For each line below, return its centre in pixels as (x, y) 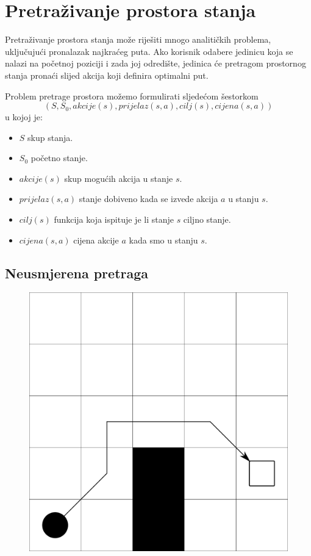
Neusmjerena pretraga (77, 273)
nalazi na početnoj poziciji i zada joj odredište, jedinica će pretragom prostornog (155, 63)
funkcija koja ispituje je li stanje (114, 219)
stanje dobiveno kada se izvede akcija (148, 199)
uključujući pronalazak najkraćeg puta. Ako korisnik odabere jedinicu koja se (149, 51)
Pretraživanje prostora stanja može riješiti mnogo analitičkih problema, (138, 39)
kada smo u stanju (163, 240)
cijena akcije (96, 240)
